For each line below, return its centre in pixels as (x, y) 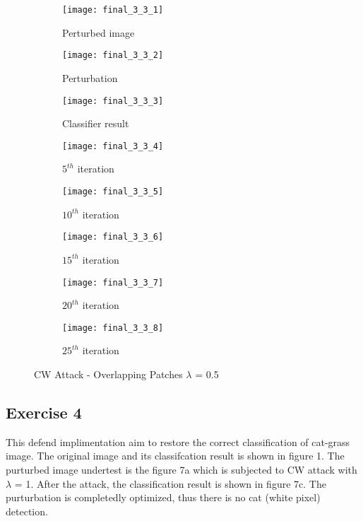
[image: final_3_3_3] (113, 101)
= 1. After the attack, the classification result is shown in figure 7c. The (170, 483)
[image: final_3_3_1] (113, 10)
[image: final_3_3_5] (113, 192)
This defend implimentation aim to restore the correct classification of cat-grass (178, 441)
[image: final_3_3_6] (113, 237)
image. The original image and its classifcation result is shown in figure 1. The (175, 456)
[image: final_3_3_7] (113, 282)
